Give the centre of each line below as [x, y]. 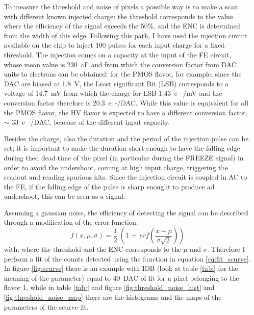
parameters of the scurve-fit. [46, 306]
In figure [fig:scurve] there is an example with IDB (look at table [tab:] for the [121, 268]
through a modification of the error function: [71, 222]
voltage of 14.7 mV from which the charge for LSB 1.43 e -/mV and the [113, 93]
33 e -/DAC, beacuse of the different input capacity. [91, 122]
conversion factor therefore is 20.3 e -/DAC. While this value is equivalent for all [126, 102]
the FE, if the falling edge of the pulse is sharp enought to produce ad [109, 186]
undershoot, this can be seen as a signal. [64, 196]
